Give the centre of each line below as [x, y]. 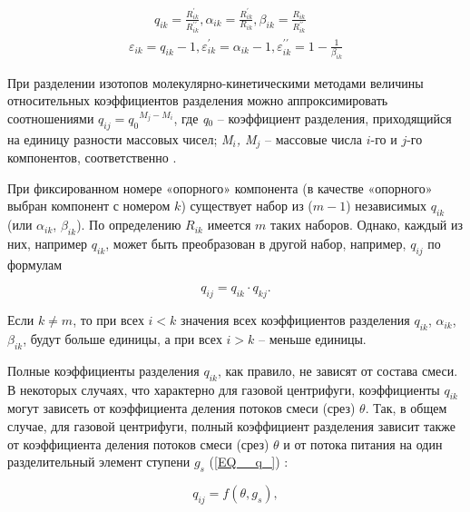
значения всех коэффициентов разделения [295, 320]
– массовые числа [313, 138]
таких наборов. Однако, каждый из [367, 225]
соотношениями [51, 118]
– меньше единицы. [313, 339]
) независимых [386, 206]
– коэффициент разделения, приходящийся [334, 118]
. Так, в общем [406, 408]
